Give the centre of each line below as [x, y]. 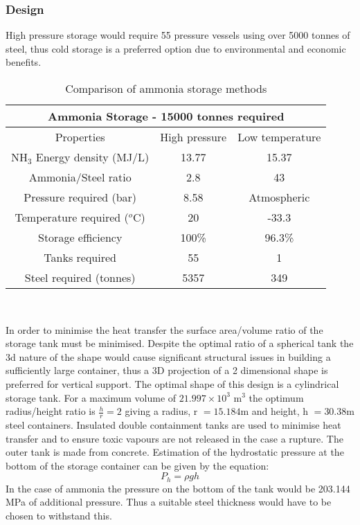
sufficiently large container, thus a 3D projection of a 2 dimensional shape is [167, 370]
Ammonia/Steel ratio [80, 177]
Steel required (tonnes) [80, 277]
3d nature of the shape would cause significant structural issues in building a [168, 356]
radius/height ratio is [51, 411]
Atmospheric [279, 197]
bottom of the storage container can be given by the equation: [137, 465]
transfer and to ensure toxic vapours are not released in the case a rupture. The [174, 438]
